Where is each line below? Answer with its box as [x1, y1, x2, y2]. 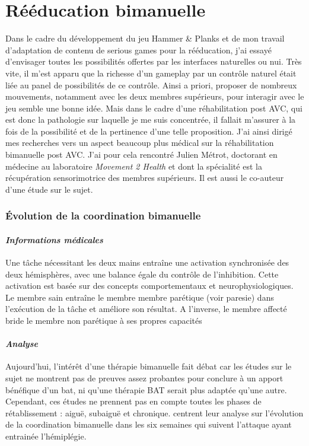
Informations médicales [5, 233, 103, 246]
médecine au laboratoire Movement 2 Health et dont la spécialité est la [5, 160, 262, 172]
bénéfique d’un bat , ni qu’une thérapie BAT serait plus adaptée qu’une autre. [5, 383, 287, 396]
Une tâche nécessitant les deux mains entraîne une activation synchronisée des [5, 256, 289, 269]
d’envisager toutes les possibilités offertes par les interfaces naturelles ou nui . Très [5, 55, 302, 68]
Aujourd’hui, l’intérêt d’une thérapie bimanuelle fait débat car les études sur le [5, 360, 292, 372]
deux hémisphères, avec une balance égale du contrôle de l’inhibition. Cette [5, 267, 279, 280]
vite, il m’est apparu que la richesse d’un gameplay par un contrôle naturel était [5, 66, 297, 79]
